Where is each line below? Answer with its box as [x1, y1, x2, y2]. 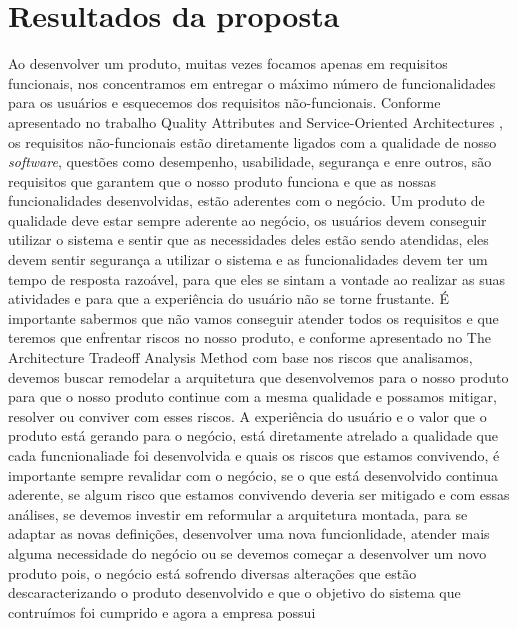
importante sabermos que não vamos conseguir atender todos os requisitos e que [8, 307, 499, 328]
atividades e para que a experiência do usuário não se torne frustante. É [8, 288, 449, 309]
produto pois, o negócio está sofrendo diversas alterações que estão [8, 562, 417, 583]
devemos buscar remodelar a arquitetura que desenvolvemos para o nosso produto [8, 366, 509, 387]
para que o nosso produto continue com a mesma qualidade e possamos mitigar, [8, 386, 497, 407]
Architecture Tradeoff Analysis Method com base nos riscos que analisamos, [8, 347, 473, 368]
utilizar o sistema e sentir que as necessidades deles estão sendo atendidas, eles [8, 229, 489, 250]
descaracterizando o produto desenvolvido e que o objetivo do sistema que [8, 582, 461, 603]
